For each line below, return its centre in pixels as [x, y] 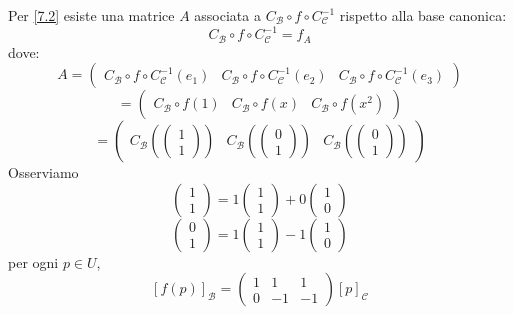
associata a [227, 15]
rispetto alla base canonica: [423, 15]
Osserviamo [43, 172]
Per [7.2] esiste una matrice [91, 15]
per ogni [33, 261]
